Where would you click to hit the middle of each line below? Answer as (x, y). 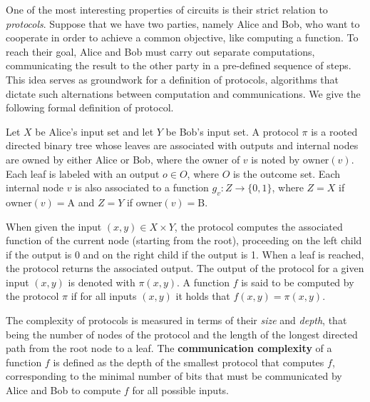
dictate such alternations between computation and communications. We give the (183, 93)
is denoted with (102, 282)
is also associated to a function (142, 187)
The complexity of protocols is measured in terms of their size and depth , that (176, 320)
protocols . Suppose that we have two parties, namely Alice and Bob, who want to (183, 23)
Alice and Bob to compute (63, 390)
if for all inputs (104, 296)
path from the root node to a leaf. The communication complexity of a (169, 348)
